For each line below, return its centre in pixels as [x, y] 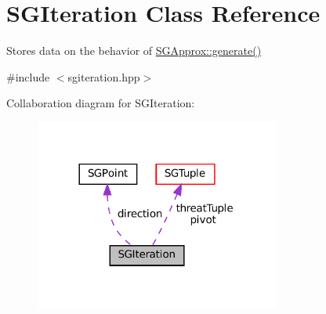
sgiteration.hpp [104, 76]
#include [28, 76]
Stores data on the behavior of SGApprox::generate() [134, 51]
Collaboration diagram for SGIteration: [101, 103]
